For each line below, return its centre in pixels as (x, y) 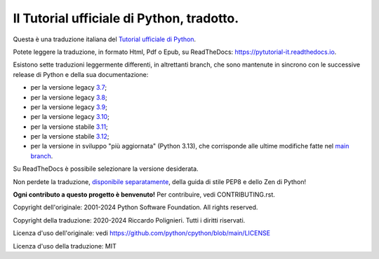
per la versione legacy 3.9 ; (69, 107)
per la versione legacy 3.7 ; (69, 87)
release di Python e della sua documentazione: (81, 74)
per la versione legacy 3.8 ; (69, 97)
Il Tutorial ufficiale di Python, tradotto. (126, 18)
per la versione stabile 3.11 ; (69, 127)
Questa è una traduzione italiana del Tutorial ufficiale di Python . (105, 39)
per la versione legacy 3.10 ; (70, 117)
